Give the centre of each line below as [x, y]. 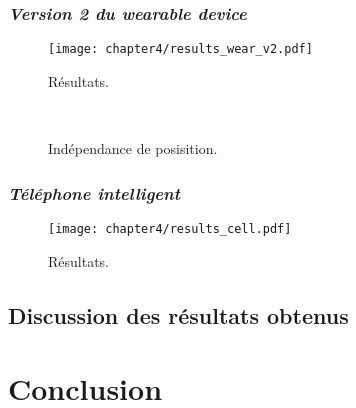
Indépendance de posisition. [133, 148]
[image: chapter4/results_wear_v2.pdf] [180, 49]
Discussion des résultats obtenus [178, 314]
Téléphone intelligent [94, 192]
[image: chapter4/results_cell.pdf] [170, 228]
